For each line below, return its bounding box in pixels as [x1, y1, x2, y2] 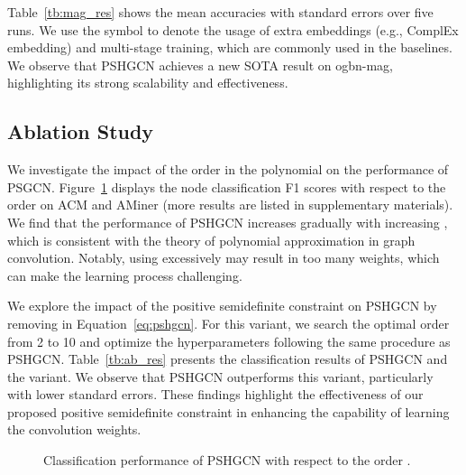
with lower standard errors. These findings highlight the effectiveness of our [7, 385, 424, 404]
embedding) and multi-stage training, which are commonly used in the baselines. [7, 38, 452, 57]
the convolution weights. [7, 420, 142, 439]
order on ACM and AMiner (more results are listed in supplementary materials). [7, 195, 453, 214]
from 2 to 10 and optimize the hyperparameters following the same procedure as [7, 331, 451, 350]
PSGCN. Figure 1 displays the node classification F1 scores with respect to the [7, 177, 446, 196]
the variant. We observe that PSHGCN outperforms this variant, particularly [7, 367, 434, 386]
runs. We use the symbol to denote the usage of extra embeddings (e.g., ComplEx [7, 20, 459, 39]
